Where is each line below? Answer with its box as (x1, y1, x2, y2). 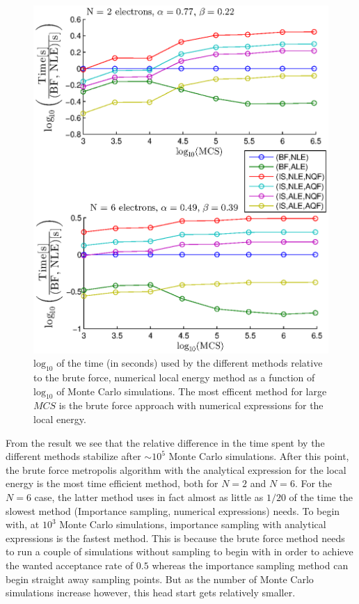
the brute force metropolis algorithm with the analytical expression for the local (6, 462, 346, 477)
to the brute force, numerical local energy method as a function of (33, 370, 315, 385)
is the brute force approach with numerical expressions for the (58, 398, 324, 413)
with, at (6, 517, 40, 532)
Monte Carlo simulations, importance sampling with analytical (59, 517, 326, 532)
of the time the (289, 489, 353, 504)
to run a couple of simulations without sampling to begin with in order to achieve (6, 544, 353, 559)
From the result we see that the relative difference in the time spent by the (6, 435, 325, 450)
